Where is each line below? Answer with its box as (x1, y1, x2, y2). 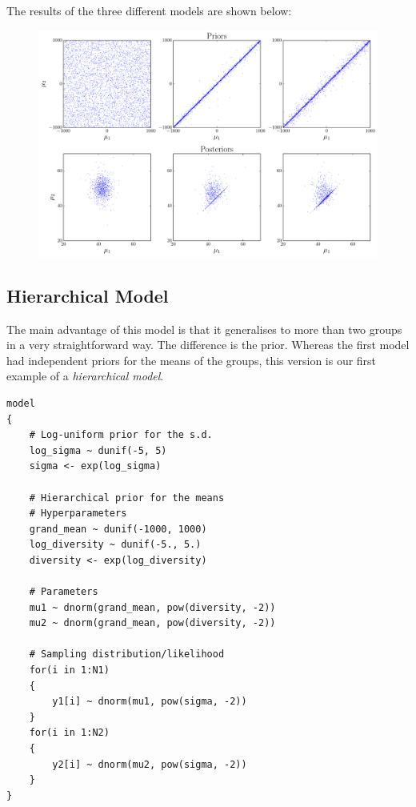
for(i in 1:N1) (29, 664, 110, 677)
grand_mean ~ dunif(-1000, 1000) (29, 523, 207, 535)
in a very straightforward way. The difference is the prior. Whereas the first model (6, 336, 410, 353)
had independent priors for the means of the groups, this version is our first (6, 351, 377, 368)
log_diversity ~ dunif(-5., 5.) (29, 539, 202, 551)
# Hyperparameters (29, 508, 127, 520)
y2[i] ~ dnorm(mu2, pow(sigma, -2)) (52, 758, 247, 770)
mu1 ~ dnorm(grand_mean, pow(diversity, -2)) (29, 601, 276, 613)
